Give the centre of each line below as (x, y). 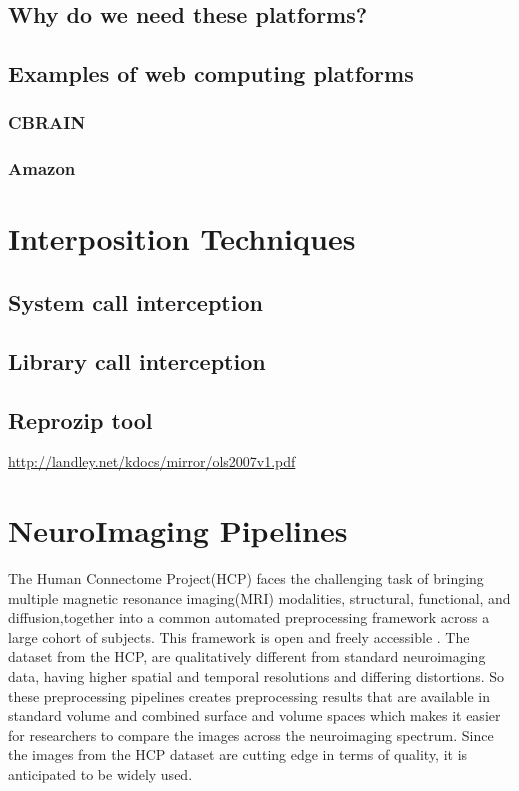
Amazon (42, 168)
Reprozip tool (80, 419)
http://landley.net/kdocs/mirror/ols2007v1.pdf (152, 461)
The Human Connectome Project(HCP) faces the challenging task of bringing (246, 578)
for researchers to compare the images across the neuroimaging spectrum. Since (251, 734)
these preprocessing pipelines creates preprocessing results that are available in (249, 695)
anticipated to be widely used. (100, 774)
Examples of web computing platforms (211, 73)
